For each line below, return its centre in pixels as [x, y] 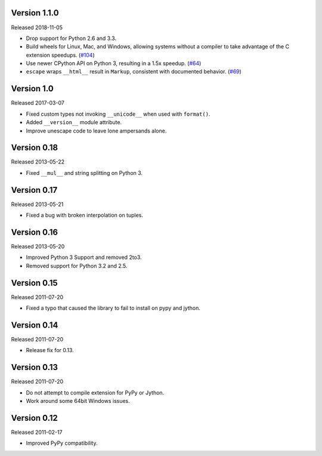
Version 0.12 [34, 418]
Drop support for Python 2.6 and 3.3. [71, 38]
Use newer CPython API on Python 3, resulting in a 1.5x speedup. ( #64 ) [114, 63]
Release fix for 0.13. [50, 350]
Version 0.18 [35, 148]
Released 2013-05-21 [37, 204]
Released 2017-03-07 [38, 103]
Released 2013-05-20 [38, 247]
